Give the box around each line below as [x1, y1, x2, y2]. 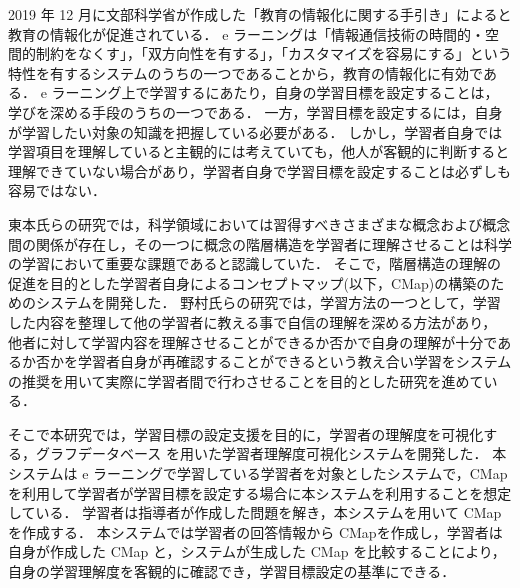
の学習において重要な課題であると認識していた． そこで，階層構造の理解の [8, 253, 502, 274]
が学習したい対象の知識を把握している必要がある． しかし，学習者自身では [8, 121, 503, 142]
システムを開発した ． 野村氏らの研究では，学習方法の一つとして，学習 [35, 292, 501, 313]
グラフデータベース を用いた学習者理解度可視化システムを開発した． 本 [35, 443, 507, 464]
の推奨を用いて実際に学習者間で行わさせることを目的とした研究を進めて [8, 370, 484, 391]
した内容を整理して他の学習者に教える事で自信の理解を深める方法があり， [8, 311, 497, 332]
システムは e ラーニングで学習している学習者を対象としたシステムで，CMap [8, 463, 508, 484]
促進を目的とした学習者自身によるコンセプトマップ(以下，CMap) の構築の [8, 272, 491, 293]
